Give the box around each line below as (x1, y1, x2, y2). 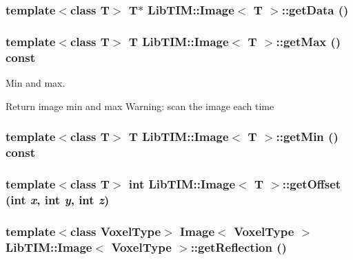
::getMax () (276, 32, 341, 50)
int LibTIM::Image (128, 175, 236, 192)
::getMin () (276, 128, 339, 145)
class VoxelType (70, 222, 161, 239)
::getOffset (282, 175, 341, 192)
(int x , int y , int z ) (6, 191, 110, 208)
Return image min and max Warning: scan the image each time (6, 98, 274, 113)
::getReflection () (190, 238, 287, 255)
